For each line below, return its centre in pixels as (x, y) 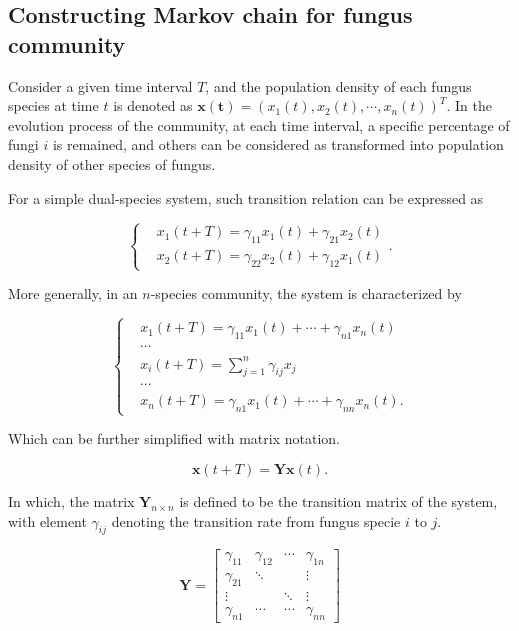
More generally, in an (73, 293)
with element (47, 520)
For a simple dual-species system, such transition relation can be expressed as (246, 197)
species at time (53, 105)
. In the (469, 105)
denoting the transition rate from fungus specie (256, 520)
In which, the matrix (71, 501)
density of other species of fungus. (112, 163)
